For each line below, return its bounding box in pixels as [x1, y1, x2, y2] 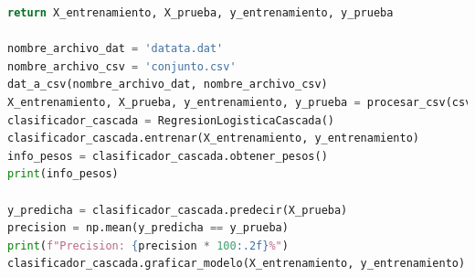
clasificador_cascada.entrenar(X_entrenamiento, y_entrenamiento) [7, 132, 420, 145]
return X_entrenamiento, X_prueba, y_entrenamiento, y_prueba [7, 6, 394, 19]
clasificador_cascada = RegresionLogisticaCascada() [7, 113, 334, 127]
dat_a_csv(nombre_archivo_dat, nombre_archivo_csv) [7, 78, 328, 91]
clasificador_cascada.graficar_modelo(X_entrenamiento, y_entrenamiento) [7, 257, 466, 271]
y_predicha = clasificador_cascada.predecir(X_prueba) [7, 203, 348, 217]
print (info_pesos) [7, 167, 119, 181]
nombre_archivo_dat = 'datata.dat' [7, 42, 224, 56]
